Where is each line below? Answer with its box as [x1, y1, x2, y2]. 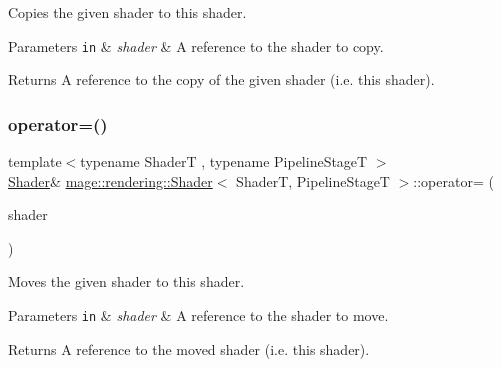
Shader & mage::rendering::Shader [8, 170, 213, 191]
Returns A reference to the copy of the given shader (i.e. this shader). [8, 69, 435, 90]
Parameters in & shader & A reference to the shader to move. [8, 305, 389, 326]
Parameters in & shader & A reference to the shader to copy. [8, 35, 384, 56]
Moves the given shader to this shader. [8, 271, 245, 292]
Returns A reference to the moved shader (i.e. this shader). [8, 338, 370, 359]
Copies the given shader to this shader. [8, 2, 247, 22]
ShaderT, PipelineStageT [236, 170, 390, 191]
